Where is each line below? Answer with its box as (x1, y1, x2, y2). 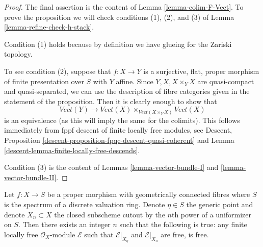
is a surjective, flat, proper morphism (143, 65, 259, 76)
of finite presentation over (4, 76, 84, 86)
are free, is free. (161, 229, 209, 239)
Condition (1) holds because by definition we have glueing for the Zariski (4, 38, 232, 49)
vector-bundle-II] (4, 171, 57, 182)
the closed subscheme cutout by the (54, 209, 165, 219)
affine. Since (116, 76, 153, 86)
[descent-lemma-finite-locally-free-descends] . (4, 144, 140, 155)
